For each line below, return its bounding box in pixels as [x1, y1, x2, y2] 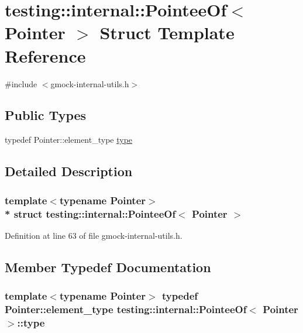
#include [5, 77, 37, 90]
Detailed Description [5, 162, 133, 180]
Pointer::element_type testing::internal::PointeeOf [5, 302, 247, 317]
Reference [5, 43, 86, 67]
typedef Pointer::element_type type [5, 133, 133, 146]
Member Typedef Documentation [5, 258, 211, 276]
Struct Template [99, 20, 235, 44]
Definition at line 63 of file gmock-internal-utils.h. [5, 229, 183, 241]
